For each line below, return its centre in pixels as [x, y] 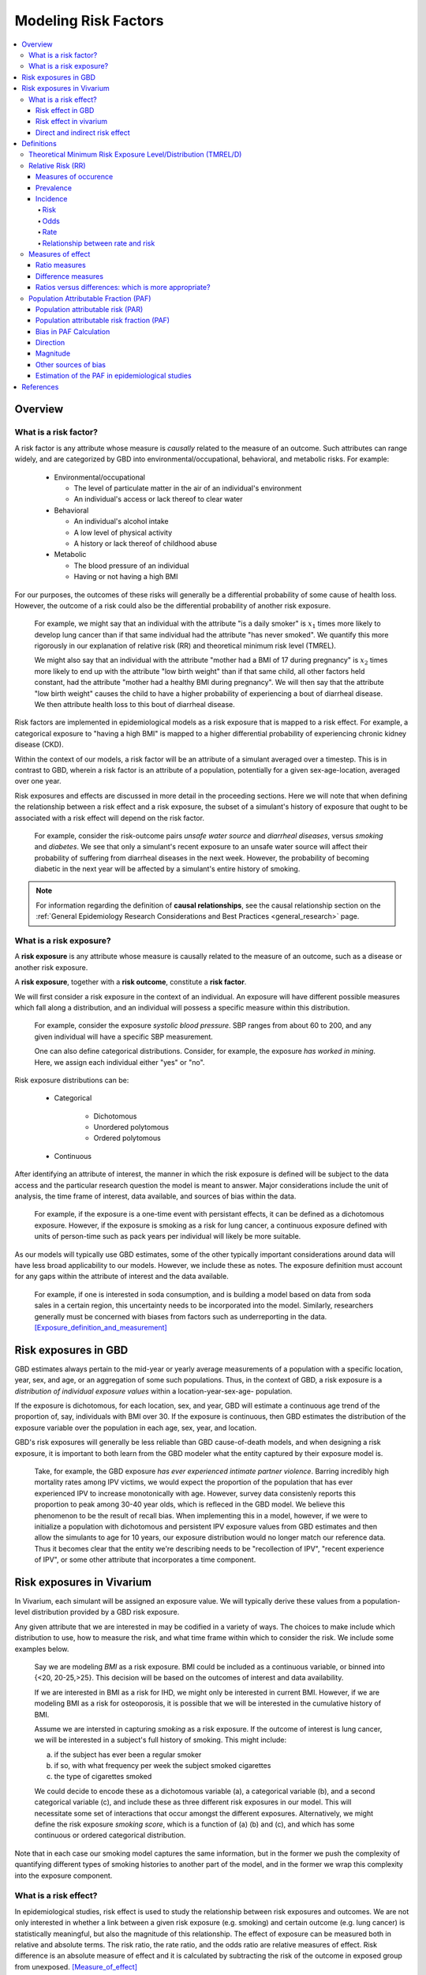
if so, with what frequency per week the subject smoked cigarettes [163, 1766]
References [40, 386]
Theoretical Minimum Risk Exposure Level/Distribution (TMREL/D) [135, 155]
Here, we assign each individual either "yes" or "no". [120, 1062]
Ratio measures [61, 265]
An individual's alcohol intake [121, 521]
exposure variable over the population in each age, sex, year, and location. [135, 1428]
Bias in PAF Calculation [73, 331]
